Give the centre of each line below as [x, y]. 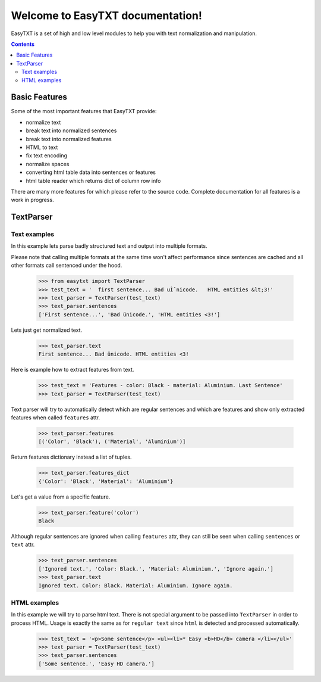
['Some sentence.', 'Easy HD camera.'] [96, 664]
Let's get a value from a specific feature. [61, 497]
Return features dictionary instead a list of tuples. [71, 457]
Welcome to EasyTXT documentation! [106, 15]
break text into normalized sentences [71, 130]
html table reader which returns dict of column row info [93, 180]
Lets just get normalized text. [47, 330]
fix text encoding [47, 155]
